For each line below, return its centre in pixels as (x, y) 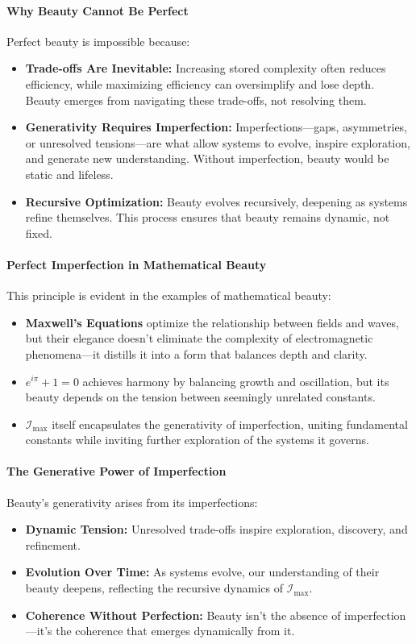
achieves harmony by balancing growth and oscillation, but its (236, 381)
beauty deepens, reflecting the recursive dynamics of (154, 588)
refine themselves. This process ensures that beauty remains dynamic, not (208, 217)
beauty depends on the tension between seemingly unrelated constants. (200, 397)
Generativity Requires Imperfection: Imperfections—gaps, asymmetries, (216, 127)
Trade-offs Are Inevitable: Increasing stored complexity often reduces (206, 68)
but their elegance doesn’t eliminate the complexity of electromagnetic (199, 338)
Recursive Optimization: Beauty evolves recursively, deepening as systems (216, 201)
